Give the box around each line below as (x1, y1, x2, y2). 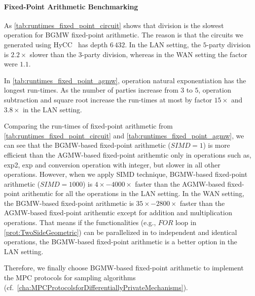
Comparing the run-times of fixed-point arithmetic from (4, 121, 173, 131)
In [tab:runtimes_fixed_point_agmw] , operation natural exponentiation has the (4, 75, 246, 85)
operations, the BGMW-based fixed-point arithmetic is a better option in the (4, 236, 237, 247)
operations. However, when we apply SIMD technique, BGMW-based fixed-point (4, 169, 248, 179)
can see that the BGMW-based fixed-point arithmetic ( (4, 140, 171, 150)
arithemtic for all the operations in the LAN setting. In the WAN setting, (22, 188, 245, 198)
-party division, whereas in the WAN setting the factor (82, 49, 248, 59)
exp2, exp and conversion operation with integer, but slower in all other (4, 159, 220, 169)
